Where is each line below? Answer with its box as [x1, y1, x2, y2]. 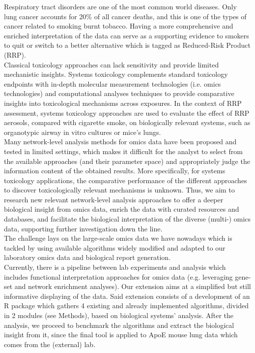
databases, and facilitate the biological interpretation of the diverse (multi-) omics [4, 214, 251, 224]
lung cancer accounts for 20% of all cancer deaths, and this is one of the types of [4, 11, 247, 21]
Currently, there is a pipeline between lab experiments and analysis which [4, 262, 226, 272]
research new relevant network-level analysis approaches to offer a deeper [4, 194, 224, 204]
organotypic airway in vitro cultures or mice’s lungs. [4, 127, 161, 137]
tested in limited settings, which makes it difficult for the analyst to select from [4, 146, 243, 156]
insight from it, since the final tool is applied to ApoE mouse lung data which [4, 329, 238, 340]
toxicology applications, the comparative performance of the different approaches [4, 175, 247, 185]
